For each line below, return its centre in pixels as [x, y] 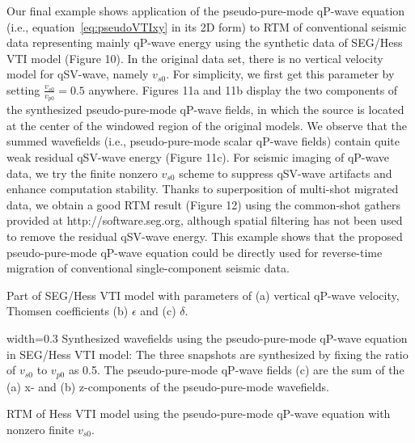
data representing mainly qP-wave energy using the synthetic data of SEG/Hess [205, 42]
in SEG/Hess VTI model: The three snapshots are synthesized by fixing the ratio [207, 354]
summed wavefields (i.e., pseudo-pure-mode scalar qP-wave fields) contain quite [203, 141]
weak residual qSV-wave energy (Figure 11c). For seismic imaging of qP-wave [198, 156]
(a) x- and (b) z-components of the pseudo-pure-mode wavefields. [168, 386]
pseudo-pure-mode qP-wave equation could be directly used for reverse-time [195, 252]
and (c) [158, 311]
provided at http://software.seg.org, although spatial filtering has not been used [205, 220]
